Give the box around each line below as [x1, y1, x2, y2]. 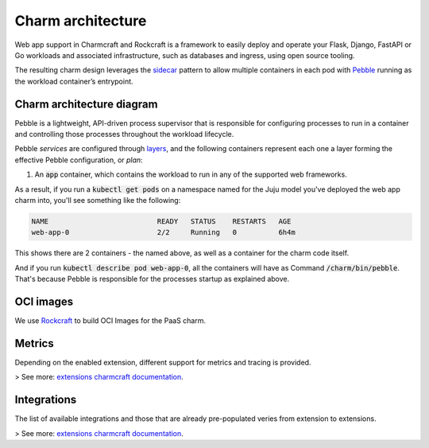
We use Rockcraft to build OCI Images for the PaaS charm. [14, 316, 207, 325]
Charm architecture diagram [14, 97, 158, 111]
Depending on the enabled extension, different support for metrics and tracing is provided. [14, 357, 311, 367]
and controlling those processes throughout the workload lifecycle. [14, 130, 234, 139]
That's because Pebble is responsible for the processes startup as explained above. [14, 275, 290, 284]
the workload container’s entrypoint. [14, 76, 134, 86]
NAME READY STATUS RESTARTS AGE [31, 216, 292, 226]
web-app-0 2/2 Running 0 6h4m [31, 228, 296, 237]
